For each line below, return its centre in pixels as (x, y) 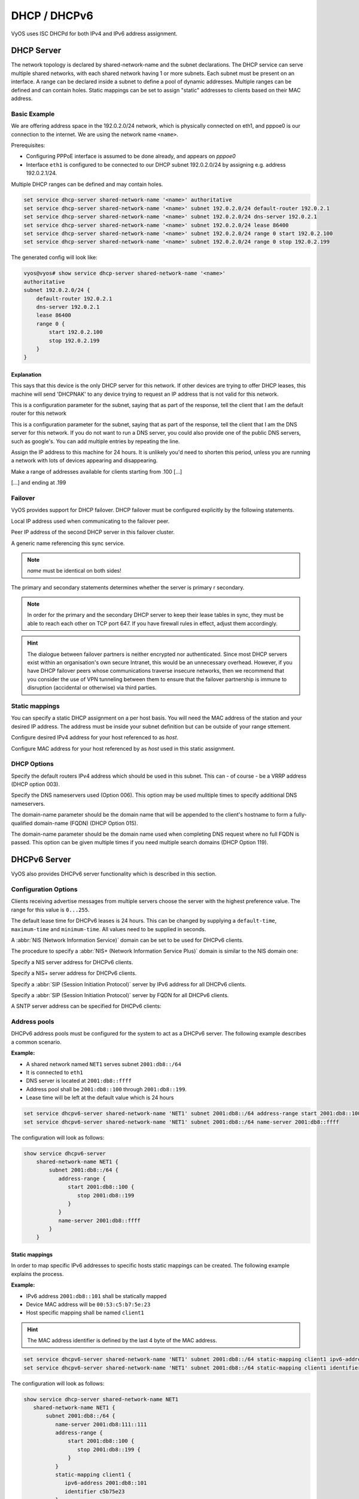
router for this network (39, 413)
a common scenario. (36, 1042)
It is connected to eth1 (54, 1073)
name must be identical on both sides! (74, 571)
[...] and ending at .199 (39, 483)
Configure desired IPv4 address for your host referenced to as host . (95, 738)
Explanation (26, 374)
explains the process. (37, 1274)
